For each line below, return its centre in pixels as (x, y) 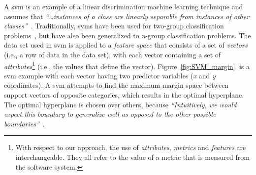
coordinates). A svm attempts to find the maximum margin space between (116, 85)
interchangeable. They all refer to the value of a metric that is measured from (132, 157)
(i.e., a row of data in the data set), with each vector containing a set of (112, 54)
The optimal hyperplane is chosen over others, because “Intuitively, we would (120, 104)
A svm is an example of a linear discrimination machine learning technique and (124, 6)
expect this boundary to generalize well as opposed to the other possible (110, 114)
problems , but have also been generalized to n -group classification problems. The (128, 35)
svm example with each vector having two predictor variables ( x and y (110, 75)
